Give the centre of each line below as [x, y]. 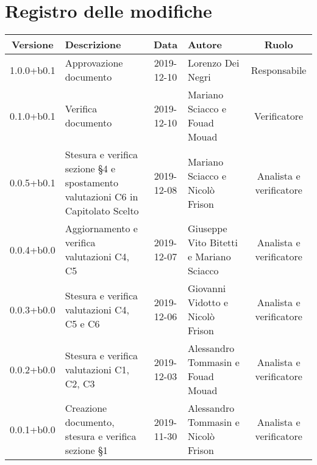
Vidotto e [208, 302]
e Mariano [209, 257]
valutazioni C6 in [102, 197]
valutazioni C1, [97, 369]
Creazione [86, 408]
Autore [205, 45]
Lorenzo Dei [213, 63]
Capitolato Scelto [102, 211]
